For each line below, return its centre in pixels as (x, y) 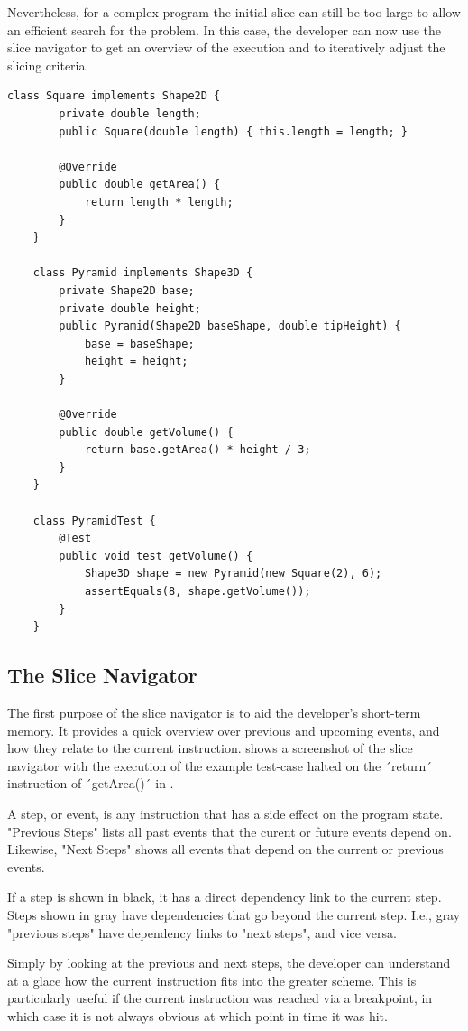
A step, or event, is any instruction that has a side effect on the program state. (225, 813)
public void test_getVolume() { (156, 556)
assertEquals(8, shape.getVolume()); (197, 591)
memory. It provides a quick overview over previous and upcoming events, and (224, 730)
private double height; (130, 308)
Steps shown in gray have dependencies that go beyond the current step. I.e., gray (234, 914)
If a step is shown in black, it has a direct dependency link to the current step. (225, 897)
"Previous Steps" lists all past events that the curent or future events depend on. (229, 831)
